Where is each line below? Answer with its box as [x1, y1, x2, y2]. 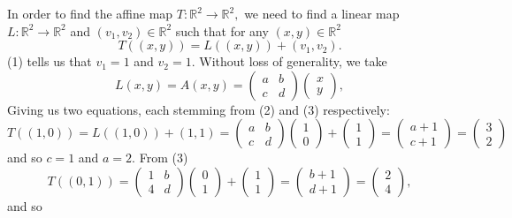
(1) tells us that [7, 52, 92, 71]
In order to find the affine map [7, 4, 173, 22]
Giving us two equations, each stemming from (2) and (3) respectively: [7, 100, 390, 118]
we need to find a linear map [244, 4, 400, 22]
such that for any [175, 21, 269, 40]
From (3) [139, 148, 188, 167]
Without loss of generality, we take [199, 52, 387, 71]
